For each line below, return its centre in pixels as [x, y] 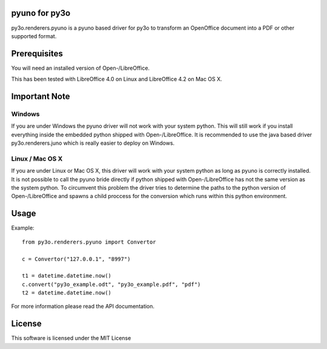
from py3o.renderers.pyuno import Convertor [89, 242]
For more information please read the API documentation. [83, 307]
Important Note [41, 97]
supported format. [34, 36]
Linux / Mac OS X [37, 159]
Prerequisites [37, 54]
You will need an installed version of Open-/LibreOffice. [81, 68]
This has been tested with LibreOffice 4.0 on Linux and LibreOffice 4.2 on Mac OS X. [117, 79]
